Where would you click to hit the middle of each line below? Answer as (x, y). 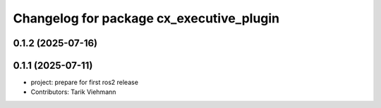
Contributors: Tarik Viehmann (73, 92)
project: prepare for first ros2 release (85, 82)
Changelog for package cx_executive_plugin (146, 18)
